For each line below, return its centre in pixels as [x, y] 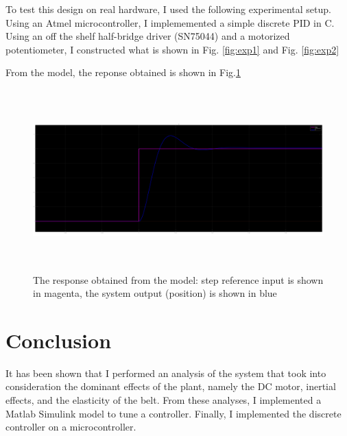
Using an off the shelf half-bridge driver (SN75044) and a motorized [148, 36]
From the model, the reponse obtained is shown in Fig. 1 [123, 72]
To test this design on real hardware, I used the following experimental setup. [168, 9]
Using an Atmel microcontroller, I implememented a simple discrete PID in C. [170, 22]
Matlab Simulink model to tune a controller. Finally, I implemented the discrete [173, 413]
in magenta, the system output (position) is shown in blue [155, 293]
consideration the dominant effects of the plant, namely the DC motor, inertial [171, 386]
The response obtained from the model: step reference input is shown [178, 279]
